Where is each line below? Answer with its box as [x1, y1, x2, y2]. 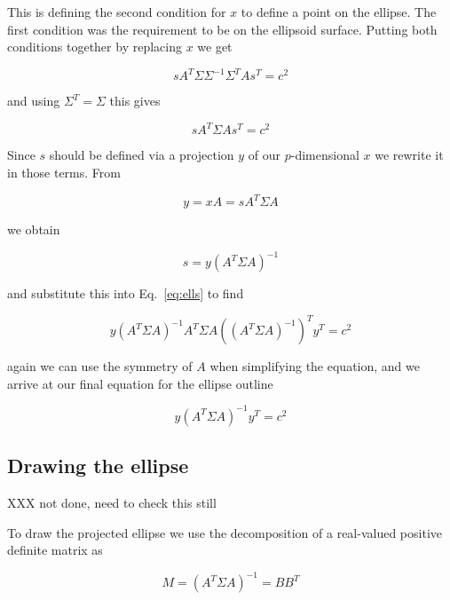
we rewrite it [375, 146, 444, 164]
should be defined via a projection [49, 146, 234, 164]
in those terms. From [7, 162, 121, 181]
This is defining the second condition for [7, 3, 226, 20]
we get [197, 37, 233, 56]
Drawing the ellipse [7, 452, 189, 479]
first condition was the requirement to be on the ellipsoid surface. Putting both [7, 20, 438, 38]
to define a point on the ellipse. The [241, 3, 437, 20]
